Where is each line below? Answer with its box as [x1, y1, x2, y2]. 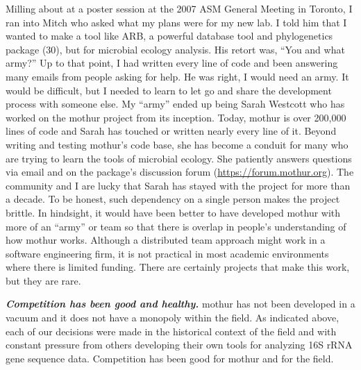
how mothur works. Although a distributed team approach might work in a [6, 233, 326, 247]
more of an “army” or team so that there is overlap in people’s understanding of [6, 219, 346, 233]
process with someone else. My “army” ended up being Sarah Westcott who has [6, 96, 345, 111]
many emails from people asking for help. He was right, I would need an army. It [6, 69, 349, 83]
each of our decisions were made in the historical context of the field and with [6, 323, 337, 338]
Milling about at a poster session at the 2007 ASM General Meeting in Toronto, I [6, 1, 353, 15]
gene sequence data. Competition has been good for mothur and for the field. [6, 351, 334, 365]
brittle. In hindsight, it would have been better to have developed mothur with [6, 205, 341, 219]
